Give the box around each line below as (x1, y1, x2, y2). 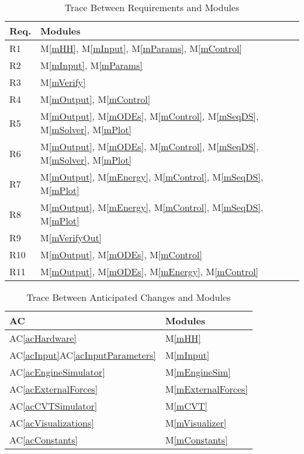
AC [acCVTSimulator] (9, 399, 98, 413)
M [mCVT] (165, 399, 208, 413)
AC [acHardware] (9, 331, 77, 345)
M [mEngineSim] (165, 365, 231, 379)
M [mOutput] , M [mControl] (40, 92, 151, 106)
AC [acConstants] (9, 433, 78, 446)
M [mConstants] (165, 433, 228, 446)
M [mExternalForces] (165, 382, 248, 396)
